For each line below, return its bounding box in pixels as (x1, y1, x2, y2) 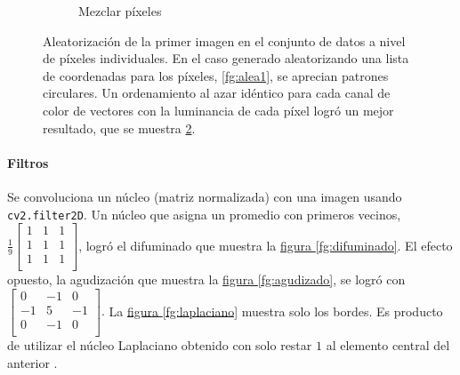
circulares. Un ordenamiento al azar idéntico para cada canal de (43, 84, 391, 102)
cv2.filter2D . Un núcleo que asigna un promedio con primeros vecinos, (7, 204, 401, 223)
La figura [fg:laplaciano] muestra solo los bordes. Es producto (109, 301, 443, 320)
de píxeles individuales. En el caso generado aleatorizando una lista (43, 49, 409, 68)
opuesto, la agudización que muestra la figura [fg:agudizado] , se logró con (7, 270, 406, 289)
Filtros (7, 153, 49, 172)
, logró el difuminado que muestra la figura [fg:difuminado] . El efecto (78, 235, 453, 254)
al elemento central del (326, 336, 450, 355)
